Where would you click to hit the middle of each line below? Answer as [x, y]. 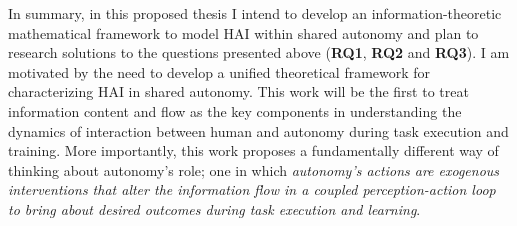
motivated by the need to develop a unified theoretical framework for [219, 71]
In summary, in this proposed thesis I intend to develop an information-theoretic [255, 13]
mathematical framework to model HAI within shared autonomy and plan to [243, 32]
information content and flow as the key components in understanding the [235, 110]
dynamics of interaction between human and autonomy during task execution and [258, 130]
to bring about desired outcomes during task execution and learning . [214, 208]
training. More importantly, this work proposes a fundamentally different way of [253, 150]
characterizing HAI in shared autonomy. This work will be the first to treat [238, 91]
